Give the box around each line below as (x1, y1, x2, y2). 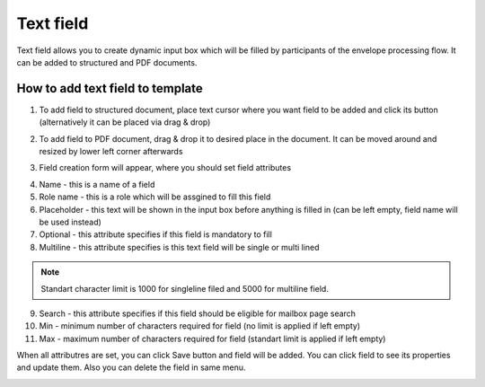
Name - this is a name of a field (39, 179, 155, 189)
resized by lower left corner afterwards (39, 146, 183, 157)
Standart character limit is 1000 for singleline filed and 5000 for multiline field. (40, 283, 330, 294)
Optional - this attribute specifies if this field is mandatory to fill (39, 229, 273, 240)
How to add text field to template (16, 81, 204, 96)
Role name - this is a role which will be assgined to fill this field (39, 191, 271, 202)
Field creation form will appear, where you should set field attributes (39, 163, 292, 173)
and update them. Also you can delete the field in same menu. (16, 362, 246, 373)
